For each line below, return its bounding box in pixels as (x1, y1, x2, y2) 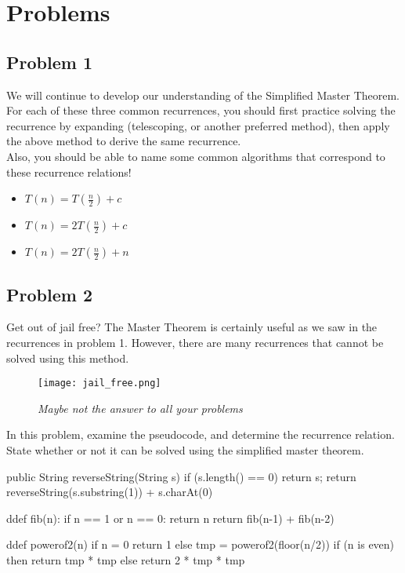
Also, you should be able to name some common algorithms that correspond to (6, 148, 385, 164)
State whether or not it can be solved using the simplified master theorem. (6, 441, 364, 458)
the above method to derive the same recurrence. (6, 133, 241, 149)
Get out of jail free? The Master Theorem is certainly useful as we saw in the (6, 319, 378, 335)
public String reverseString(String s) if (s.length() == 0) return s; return (6, 468, 356, 484)
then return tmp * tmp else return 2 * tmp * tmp (6, 551, 245, 568)
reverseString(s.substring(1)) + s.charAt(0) (6, 484, 213, 500)
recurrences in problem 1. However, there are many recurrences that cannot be (6, 334, 384, 350)
